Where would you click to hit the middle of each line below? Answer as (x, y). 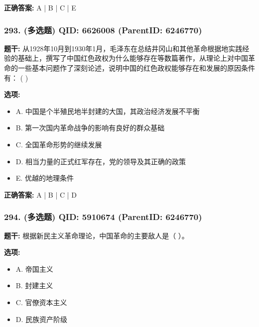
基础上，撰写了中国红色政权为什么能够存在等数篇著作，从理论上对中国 (133, 58)
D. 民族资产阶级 (42, 319)
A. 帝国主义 (34, 269)
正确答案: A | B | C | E (40, 7)
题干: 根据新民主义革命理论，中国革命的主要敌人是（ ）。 (96, 235)
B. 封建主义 (34, 285)
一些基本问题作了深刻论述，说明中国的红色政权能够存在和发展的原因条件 (136, 68)
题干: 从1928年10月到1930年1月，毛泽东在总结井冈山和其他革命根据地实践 (123, 48)
